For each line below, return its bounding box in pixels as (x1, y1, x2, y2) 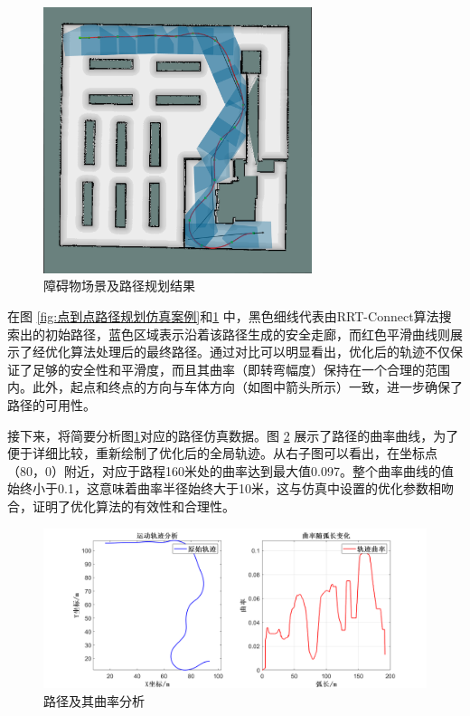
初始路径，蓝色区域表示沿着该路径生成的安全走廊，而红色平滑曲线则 (44, 324, 450, 343)
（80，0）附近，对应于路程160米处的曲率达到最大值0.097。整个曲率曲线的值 (7, 461, 454, 480)
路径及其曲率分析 (43, 691, 145, 710)
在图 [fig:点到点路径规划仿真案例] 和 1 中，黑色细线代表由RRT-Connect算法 (7, 307, 439, 326)
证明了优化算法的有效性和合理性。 (32, 497, 235, 516)
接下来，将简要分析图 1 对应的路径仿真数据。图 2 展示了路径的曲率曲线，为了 (7, 425, 459, 444)
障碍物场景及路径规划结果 (43, 276, 195, 295)
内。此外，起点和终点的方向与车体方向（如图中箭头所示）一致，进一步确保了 (7, 377, 463, 396)
